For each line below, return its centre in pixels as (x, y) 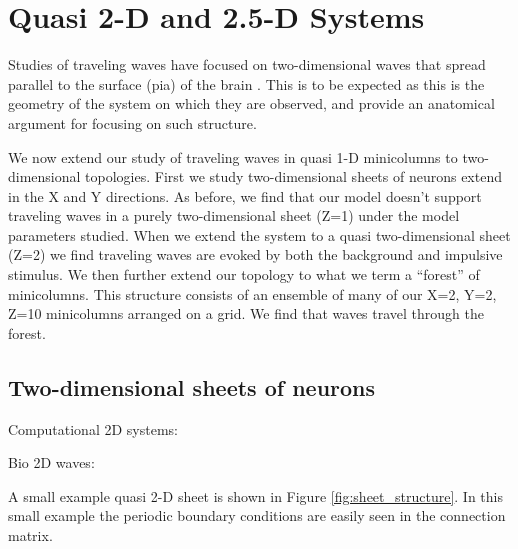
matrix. (30, 535)
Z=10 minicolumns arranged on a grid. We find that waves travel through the (246, 313)
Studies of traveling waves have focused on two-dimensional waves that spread (247, 64)
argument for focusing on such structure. (132, 122)
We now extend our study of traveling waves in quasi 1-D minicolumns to (233, 156)
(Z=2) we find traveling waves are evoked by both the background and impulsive (255, 254)
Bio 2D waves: (51, 462)
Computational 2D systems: (93, 428)
